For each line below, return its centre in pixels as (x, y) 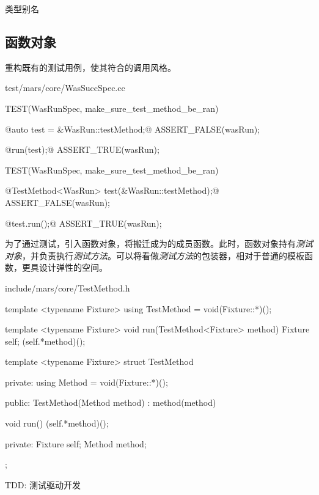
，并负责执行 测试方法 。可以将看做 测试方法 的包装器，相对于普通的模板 (163, 255)
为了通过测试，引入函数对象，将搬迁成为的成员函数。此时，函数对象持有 (150, 244)
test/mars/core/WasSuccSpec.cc (65, 88)
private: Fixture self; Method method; (76, 443)
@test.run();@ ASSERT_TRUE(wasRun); (83, 223)
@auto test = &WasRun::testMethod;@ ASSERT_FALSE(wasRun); (133, 129)
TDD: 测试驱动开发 (43, 484)
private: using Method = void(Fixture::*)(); (86, 382)
